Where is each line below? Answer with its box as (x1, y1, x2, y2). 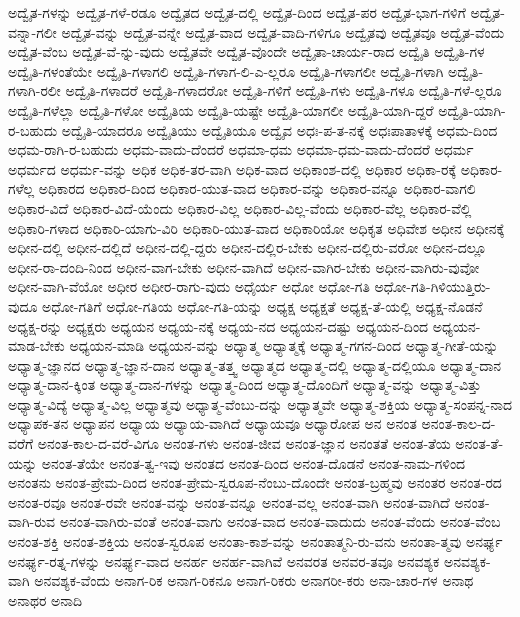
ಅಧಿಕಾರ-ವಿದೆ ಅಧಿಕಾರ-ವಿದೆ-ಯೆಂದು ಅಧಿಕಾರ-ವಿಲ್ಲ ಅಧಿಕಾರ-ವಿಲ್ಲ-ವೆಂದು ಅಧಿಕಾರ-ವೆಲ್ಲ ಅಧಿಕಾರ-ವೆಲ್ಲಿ (8, 197, 472, 218)
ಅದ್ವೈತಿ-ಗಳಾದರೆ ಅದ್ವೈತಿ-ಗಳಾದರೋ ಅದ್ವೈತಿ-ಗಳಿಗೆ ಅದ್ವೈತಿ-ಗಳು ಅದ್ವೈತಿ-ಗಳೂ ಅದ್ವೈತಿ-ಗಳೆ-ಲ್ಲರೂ (65, 80, 502, 101)
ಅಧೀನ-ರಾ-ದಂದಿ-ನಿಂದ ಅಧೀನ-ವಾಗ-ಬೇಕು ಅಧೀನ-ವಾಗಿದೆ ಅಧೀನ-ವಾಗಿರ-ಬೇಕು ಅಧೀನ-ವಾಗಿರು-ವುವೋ (8, 256, 480, 277)
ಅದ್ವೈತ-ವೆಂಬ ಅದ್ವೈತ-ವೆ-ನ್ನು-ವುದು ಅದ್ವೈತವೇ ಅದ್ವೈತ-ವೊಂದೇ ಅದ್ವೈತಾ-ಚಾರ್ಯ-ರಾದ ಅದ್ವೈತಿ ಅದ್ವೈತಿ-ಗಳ (8, 41, 485, 62)
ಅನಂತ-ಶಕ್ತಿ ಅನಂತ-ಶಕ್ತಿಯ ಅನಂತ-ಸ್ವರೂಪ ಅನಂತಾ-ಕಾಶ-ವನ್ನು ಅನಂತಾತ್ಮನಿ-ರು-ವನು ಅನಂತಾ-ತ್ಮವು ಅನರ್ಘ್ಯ (8, 531, 503, 552)
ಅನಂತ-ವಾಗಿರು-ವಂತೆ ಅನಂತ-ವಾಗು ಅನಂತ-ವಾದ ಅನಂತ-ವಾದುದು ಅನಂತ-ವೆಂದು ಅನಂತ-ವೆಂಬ (59, 511, 501, 532)
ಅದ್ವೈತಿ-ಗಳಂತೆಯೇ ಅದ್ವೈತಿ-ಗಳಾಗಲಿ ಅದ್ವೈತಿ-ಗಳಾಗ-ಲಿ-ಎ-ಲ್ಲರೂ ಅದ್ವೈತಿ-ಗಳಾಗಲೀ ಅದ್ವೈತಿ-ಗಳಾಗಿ (8, 60, 444, 81)
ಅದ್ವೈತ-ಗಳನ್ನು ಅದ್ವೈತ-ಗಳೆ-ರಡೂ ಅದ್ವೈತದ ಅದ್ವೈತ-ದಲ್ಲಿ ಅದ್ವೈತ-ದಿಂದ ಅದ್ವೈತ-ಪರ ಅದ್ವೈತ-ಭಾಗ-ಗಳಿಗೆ (8, 2, 466, 22)
